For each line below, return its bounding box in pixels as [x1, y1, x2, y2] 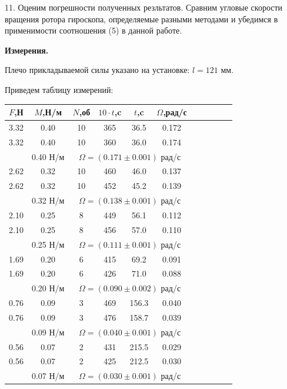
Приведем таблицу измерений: [5, 83, 114, 95]
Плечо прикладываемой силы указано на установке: [5, 64, 190, 76]
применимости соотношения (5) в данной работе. [5, 24, 182, 36]
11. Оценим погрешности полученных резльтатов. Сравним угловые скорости [5, 1, 283, 13]
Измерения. [5, 44, 49, 56]
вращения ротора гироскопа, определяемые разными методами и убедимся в [5, 12, 278, 25]
